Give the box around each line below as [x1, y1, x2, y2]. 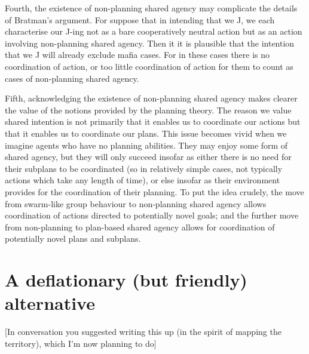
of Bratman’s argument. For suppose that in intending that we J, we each [5, 13, 275, 26]
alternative [5, 291, 95, 315]
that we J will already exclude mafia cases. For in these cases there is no [5, 48, 270, 61]
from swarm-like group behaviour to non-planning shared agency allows [5, 197, 267, 210]
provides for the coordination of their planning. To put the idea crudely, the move [5, 185, 304, 198]
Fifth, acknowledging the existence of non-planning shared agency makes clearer [5, 92, 298, 104]
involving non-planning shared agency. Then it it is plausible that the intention [5, 36, 295, 49]
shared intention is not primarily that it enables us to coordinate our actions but [5, 115, 301, 128]
